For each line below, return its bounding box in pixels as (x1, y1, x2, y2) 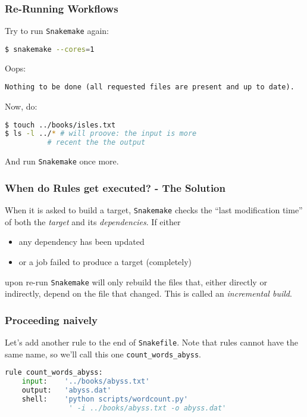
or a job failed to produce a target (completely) (18, 255, 192, 267)
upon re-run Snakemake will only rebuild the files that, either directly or (5, 275, 267, 288)
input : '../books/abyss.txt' (21, 377, 150, 386)
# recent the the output (47, 138, 146, 147)
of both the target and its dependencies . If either (5, 215, 181, 228)
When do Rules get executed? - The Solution (5, 180, 225, 195)
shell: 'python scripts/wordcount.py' (21, 394, 188, 403)
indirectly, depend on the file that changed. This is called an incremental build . (5, 287, 292, 300)
